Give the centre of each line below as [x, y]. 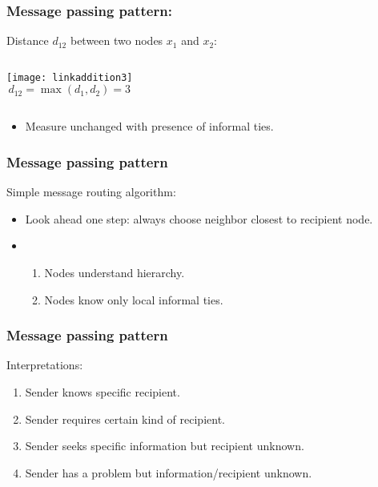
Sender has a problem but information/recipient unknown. [169, 472]
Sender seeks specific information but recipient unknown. [165, 446]
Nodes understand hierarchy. [115, 273]
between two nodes [117, 40]
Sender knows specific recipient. [103, 392]
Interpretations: [45, 365]
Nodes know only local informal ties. [134, 299]
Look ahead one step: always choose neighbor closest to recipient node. [199, 218]
